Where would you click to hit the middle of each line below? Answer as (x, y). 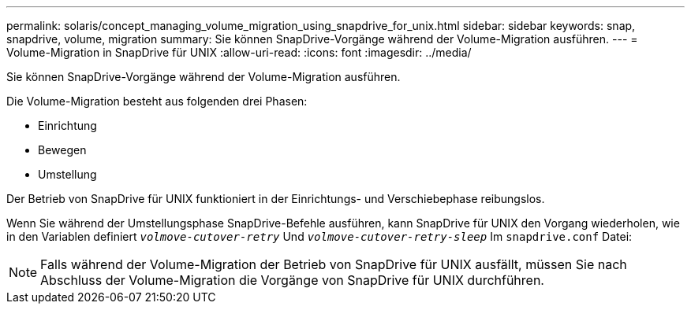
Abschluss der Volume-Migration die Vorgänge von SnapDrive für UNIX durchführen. (292, 280)
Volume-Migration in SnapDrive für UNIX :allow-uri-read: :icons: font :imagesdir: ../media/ (239, 52)
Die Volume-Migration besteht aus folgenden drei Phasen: (157, 101)
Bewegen (62, 150)
